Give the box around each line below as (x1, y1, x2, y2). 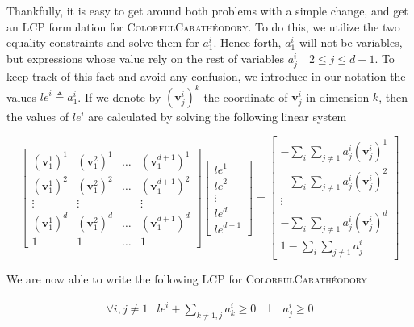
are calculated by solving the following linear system (88, 108, 347, 125)
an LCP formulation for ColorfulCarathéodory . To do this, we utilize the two (6, 18, 400, 35)
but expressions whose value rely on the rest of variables (6, 49, 284, 66)
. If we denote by (77, 88, 161, 105)
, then (378, 88, 408, 105)
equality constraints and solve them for (6, 34, 199, 51)
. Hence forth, (213, 34, 282, 51)
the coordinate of (203, 88, 288, 105)
